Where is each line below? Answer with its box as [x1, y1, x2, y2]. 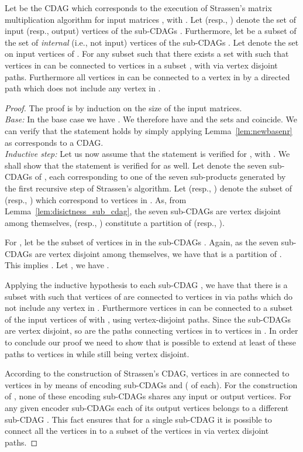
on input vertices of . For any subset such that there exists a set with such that [5, 47, 289, 60]
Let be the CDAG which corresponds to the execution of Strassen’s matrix [5, 2, 272, 13]
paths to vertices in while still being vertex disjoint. [5, 347, 190, 359]
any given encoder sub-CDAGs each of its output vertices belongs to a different [5, 402, 289, 413]
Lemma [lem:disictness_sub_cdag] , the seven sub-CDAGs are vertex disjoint [5, 205, 281, 217]
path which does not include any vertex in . [5, 82, 161, 94]
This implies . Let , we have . [5, 259, 109, 271]
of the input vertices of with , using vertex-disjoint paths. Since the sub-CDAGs [5, 313, 291, 325]
